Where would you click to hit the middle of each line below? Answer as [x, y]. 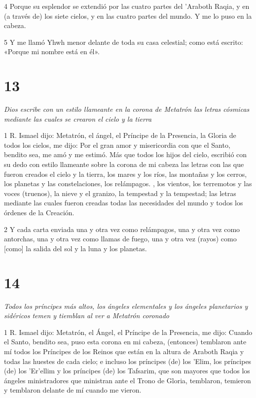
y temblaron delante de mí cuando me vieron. [73, 390]
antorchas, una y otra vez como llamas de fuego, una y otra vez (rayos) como [120, 239]
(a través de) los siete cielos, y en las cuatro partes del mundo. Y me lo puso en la [128, 16]
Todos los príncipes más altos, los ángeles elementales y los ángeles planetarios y [126, 306]
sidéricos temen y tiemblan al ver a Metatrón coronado [87, 315]
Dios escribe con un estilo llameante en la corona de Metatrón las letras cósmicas [127, 109]
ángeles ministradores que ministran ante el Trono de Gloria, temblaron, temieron [128, 380]
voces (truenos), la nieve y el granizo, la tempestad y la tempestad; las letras [120, 193]
